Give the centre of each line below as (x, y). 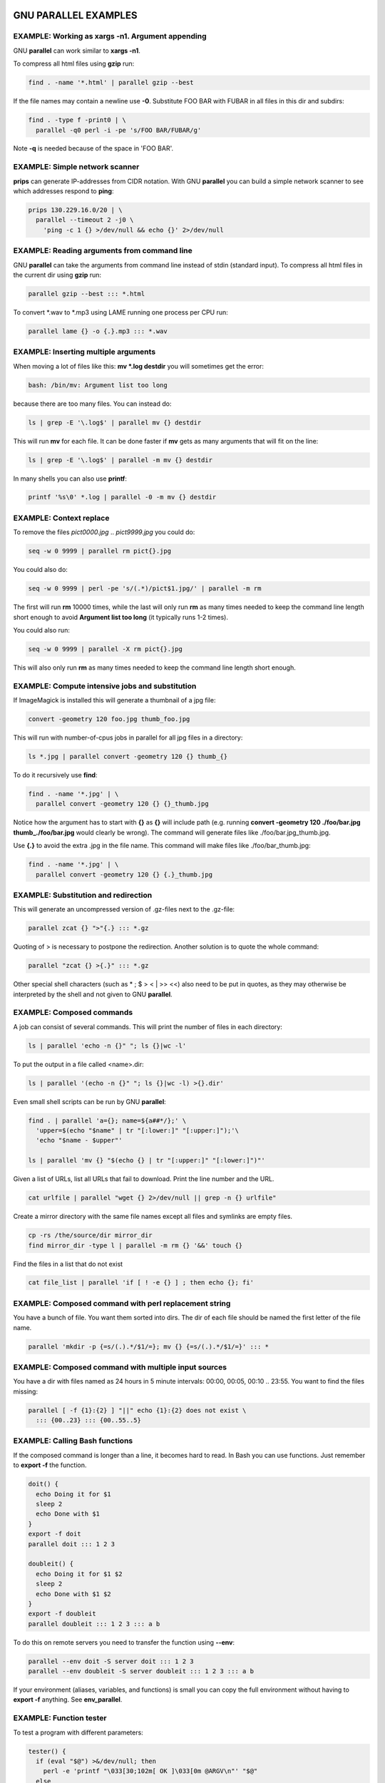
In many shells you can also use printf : (70, 479)
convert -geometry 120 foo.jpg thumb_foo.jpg (109, 719)
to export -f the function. (50, 1465)
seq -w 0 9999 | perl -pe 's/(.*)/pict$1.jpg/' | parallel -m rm (145, 589)
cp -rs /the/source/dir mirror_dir (90, 1235)
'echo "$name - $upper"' (79, 1140)
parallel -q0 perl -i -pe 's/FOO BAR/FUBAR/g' (119, 130)
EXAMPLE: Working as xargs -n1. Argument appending (110, 36)
